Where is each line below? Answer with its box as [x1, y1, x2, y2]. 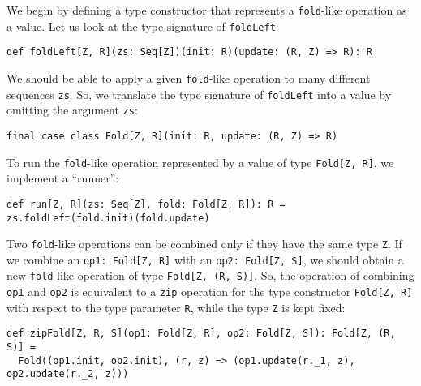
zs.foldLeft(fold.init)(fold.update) [6, 212, 210, 224]
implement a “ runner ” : [6, 169, 119, 187]
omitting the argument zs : [6, 101, 138, 118]
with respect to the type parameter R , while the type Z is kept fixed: [6, 298, 346, 315]
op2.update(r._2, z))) [6, 368, 129, 380]
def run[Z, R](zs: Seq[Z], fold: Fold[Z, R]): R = [6, 198, 286, 210]
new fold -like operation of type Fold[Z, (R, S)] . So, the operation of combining [6, 267, 415, 284]
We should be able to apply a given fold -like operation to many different [6, 69, 371, 86]
